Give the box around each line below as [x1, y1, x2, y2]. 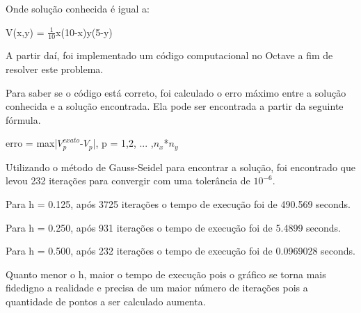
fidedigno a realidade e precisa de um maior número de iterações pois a [6, 280, 308, 295]
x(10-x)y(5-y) [56, 24, 113, 39]
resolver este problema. [6, 62, 104, 77]
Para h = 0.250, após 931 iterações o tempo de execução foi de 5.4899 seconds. [6, 220, 341, 234]
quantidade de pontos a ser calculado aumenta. [6, 294, 206, 308]
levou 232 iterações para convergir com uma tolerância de [6, 173, 250, 188]
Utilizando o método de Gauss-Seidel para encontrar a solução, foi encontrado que [6, 159, 355, 174]
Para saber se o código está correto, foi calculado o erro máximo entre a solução [6, 85, 346, 99]
